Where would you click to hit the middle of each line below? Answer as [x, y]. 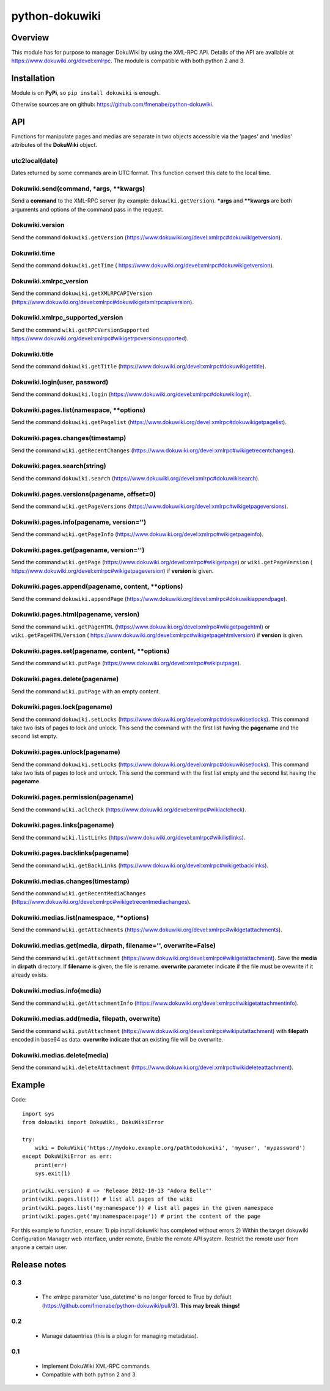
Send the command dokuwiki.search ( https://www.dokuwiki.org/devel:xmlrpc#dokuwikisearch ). [135, 478]
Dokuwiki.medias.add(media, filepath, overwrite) [86, 1019]
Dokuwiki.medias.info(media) [57, 991]
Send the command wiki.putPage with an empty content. [86, 691]
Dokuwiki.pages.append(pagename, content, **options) [97, 586]
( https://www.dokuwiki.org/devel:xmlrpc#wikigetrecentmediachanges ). [101, 902]
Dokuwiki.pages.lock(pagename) [62, 707]
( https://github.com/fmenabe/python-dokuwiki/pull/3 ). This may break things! [141, 1305]
